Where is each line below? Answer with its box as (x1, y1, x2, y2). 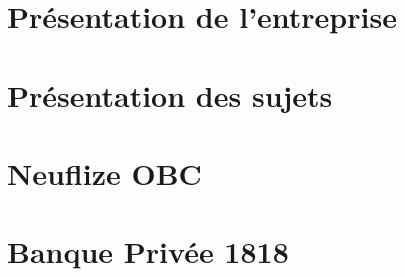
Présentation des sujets (7, 74, 333, 115)
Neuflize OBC (7, 152, 202, 193)
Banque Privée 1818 (7, 231, 289, 272)
